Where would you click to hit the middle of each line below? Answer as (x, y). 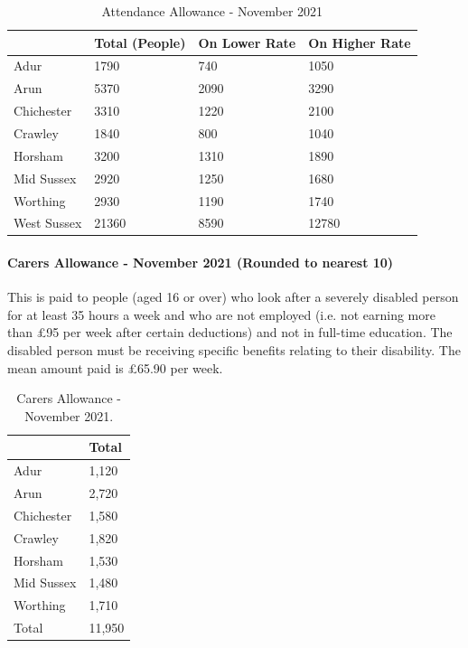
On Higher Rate (360, 42)
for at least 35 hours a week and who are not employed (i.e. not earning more (221, 314)
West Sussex (48, 223)
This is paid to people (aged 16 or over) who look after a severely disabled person (233, 297)
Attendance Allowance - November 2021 (212, 11)
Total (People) (140, 42)
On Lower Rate (247, 42)
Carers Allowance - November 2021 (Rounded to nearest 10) (201, 263)
